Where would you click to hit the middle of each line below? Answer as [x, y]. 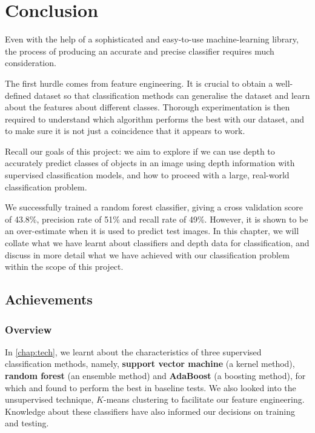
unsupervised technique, [49, 399]
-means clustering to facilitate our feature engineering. [204, 399]
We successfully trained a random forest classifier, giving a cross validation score [154, 207]
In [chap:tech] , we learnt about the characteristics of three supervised [133, 351]
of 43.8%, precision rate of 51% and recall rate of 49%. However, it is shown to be [157, 219]
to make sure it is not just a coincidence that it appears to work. [125, 131]
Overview [28, 329]
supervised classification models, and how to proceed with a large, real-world [147, 175]
